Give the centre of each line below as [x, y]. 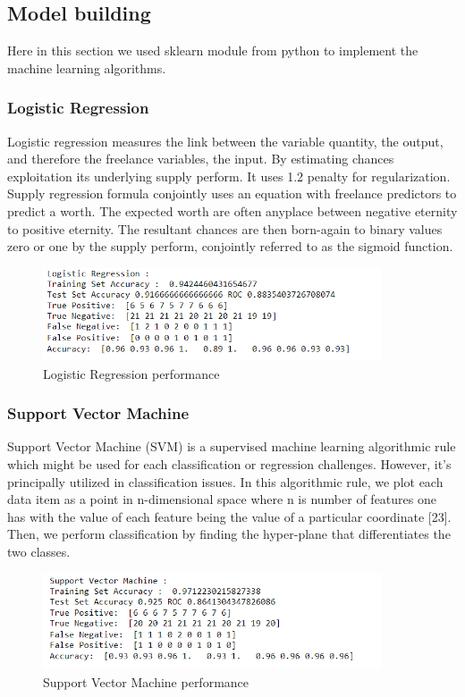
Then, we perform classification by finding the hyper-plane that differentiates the [229, 534]
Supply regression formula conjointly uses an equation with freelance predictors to [232, 193]
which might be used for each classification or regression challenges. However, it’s [229, 464]
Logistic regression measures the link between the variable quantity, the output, [225, 141]
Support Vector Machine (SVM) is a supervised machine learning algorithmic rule [232, 446]
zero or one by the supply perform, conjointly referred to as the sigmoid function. [230, 246]
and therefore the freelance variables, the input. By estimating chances [201, 159]
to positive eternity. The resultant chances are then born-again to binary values [225, 228]
